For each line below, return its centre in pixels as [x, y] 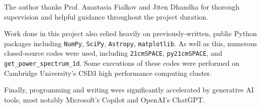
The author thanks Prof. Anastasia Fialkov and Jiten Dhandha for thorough [122, 7]
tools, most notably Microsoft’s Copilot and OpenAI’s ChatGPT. [105, 99]
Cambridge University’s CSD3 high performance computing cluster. [108, 73]
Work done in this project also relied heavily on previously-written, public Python [130, 33]
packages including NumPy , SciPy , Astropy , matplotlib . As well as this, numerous [130, 43]
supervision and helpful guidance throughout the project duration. [106, 16]
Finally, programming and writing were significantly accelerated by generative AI [129, 90]
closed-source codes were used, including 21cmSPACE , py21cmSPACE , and [113, 53]
